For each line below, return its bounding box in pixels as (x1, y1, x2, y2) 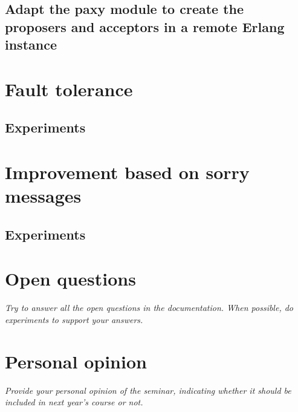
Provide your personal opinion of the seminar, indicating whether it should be (5, 384, 291, 396)
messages (5, 183, 82, 208)
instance (5, 35, 57, 54)
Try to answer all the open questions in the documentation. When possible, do (5, 301, 294, 314)
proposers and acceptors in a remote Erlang (5, 17, 285, 36)
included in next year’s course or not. (5, 396, 143, 408)
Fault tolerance (5, 76, 133, 101)
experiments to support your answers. (5, 313, 143, 325)
